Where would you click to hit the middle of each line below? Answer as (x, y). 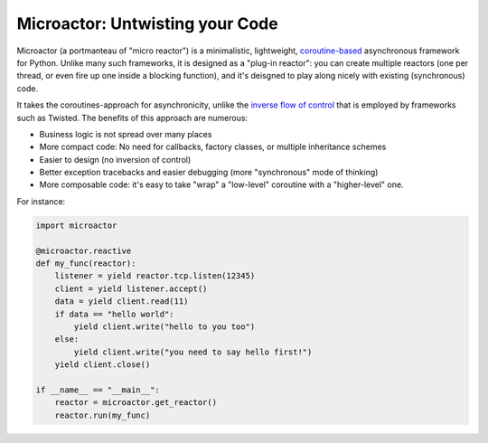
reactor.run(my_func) (103, 415)
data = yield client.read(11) (122, 302)
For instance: (41, 201)
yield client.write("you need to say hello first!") (193, 352)
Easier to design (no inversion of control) (115, 159)
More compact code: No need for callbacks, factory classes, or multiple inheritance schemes (213, 147)
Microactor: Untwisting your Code (148, 24)
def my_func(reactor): (86, 264)
